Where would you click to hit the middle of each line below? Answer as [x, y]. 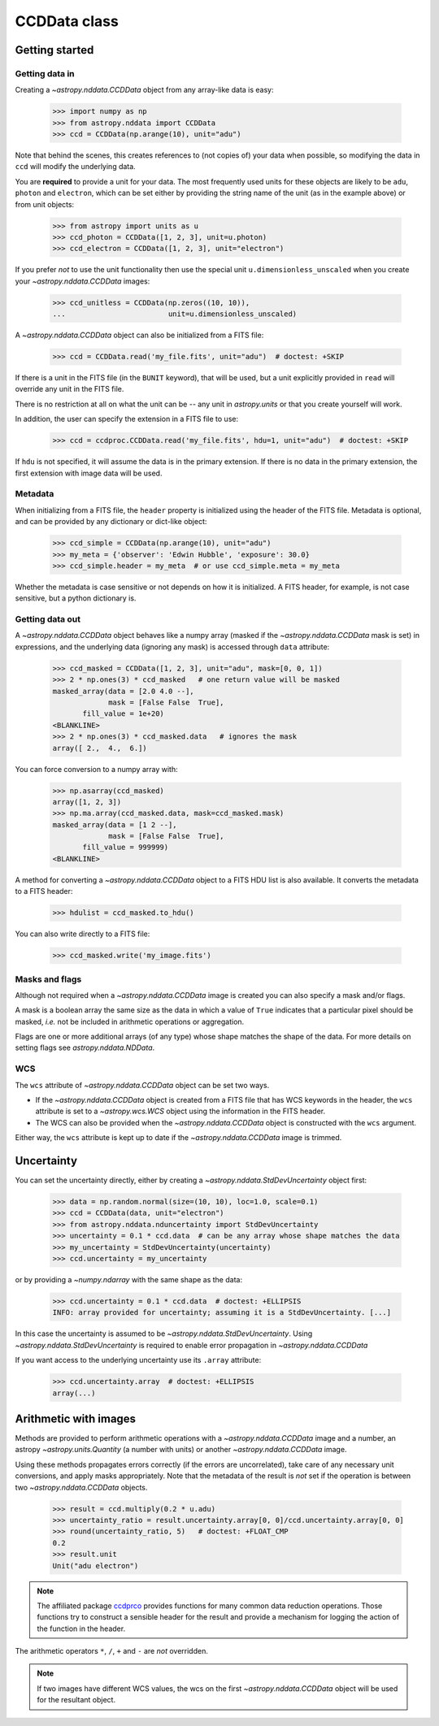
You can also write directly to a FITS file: [83, 934]
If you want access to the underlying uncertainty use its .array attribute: [138, 1360]
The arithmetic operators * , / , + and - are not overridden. [112, 1651]
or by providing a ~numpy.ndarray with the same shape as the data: [129, 1280]
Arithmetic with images [76, 1418]
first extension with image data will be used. [89, 473]
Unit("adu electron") [96, 1566]
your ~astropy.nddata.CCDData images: [83, 281]
